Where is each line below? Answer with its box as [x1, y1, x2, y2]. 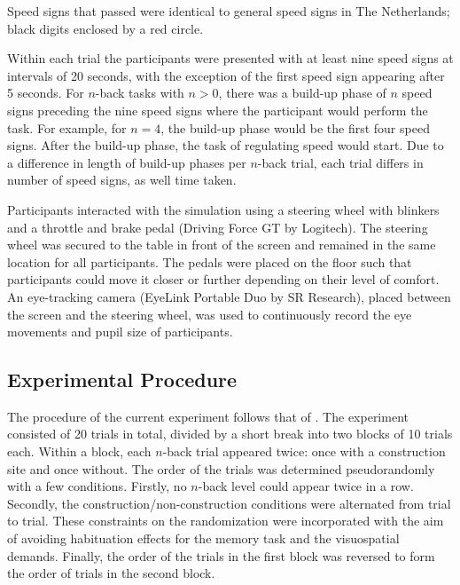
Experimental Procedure [7, 366, 238, 393]
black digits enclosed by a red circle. [7, 19, 204, 37]
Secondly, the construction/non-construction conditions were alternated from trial [7, 494, 451, 512]
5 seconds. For [7, 83, 84, 102]
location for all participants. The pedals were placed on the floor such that [7, 252, 412, 271]
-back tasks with [95, 83, 184, 102]
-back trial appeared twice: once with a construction [162, 442, 446, 461]
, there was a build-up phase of [218, 83, 386, 102]
